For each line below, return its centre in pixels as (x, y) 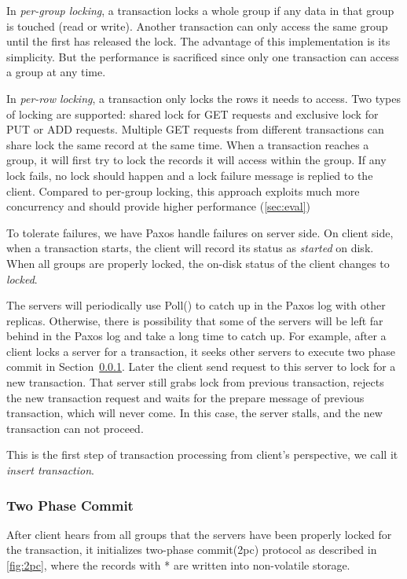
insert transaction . (50, 470)
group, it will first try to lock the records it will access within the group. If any (196, 160)
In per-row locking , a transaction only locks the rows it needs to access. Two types (204, 98)
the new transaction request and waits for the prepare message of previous (185, 397)
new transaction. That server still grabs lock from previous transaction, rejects (195, 382)
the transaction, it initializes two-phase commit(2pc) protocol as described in (192, 550)
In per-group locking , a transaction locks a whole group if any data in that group (200, 10)
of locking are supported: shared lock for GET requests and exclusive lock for (192, 114)
